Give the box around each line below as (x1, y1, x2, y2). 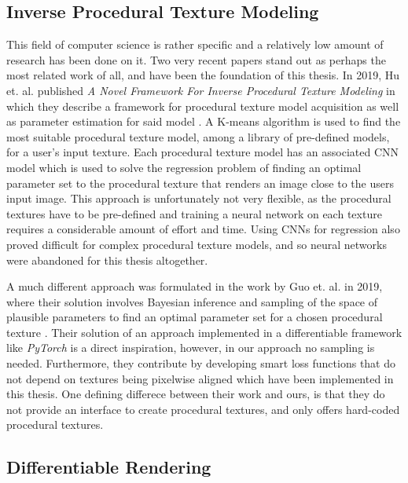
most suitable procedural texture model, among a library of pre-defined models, (6, 128, 390, 145)
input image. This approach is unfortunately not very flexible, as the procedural (6, 190, 391, 207)
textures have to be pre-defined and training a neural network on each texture (6, 205, 382, 221)
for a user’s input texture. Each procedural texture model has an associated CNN (6, 144, 399, 160)
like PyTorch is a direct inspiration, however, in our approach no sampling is (6, 339, 375, 356)
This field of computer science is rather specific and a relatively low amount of (6, 36, 384, 53)
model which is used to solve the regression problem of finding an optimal (6, 159, 362, 175)
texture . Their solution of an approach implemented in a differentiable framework (6, 324, 402, 340)
